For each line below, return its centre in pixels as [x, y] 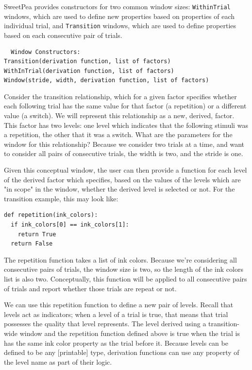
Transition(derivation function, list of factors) [87, 62]
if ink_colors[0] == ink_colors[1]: [70, 225]
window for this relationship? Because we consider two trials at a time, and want [124, 144]
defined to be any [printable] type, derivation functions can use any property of [122, 352]
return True [37, 234]
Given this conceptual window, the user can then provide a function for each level [126, 170]
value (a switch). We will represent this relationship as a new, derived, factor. [119, 115]
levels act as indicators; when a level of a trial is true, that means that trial [116, 314]
